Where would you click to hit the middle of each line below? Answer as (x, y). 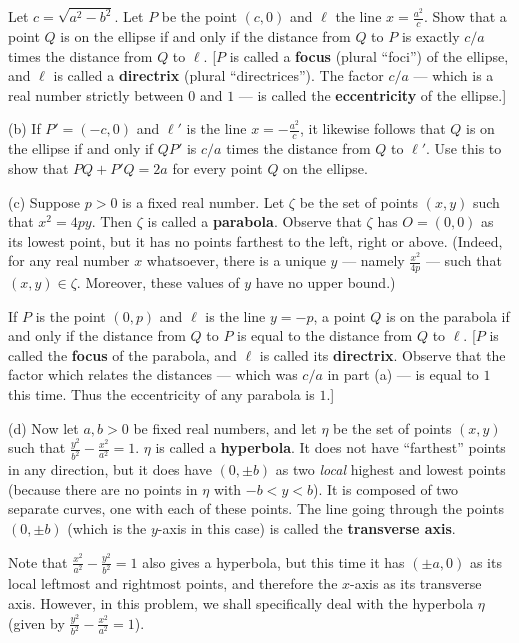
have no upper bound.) (325, 282)
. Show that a (465, 16)
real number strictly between (96, 94)
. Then (112, 221)
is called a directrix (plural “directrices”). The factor (218, 75)
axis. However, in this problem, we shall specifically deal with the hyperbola (241, 602)
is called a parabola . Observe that (254, 221)
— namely (373, 260)
